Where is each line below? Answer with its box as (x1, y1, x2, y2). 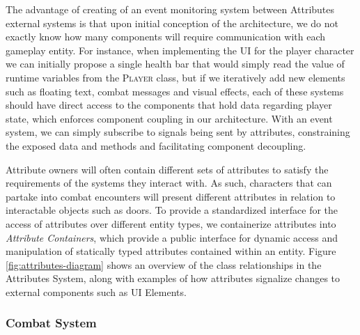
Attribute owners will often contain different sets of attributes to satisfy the (6, 162, 329, 176)
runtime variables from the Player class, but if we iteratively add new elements (6, 70, 345, 84)
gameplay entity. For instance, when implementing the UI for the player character (6, 42, 354, 57)
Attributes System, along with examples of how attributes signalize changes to (6, 271, 341, 286)
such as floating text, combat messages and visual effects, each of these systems (6, 84, 344, 98)
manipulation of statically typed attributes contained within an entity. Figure (6, 244, 336, 258)
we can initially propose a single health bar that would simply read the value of (6, 56, 345, 71)
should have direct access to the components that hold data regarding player (6, 98, 332, 112)
